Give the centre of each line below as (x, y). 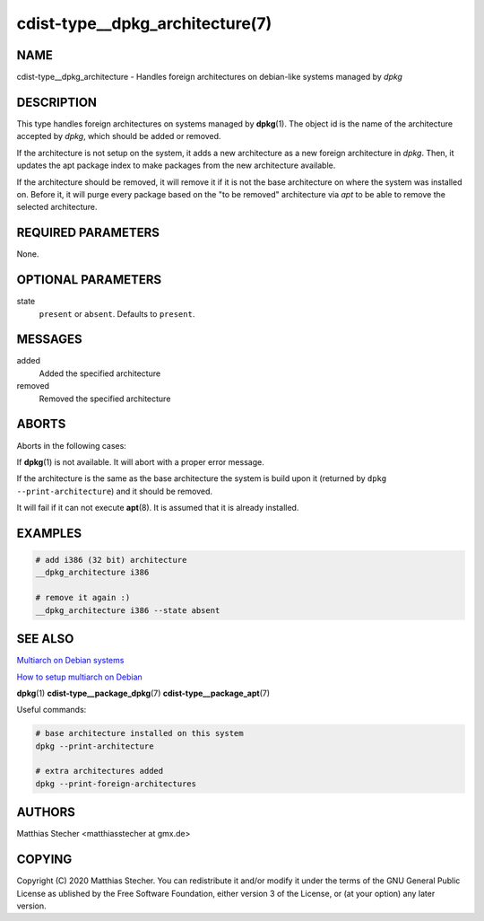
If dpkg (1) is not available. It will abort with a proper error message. (140, 461)
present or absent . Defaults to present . (117, 313)
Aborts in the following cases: (72, 445)
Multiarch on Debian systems (70, 661)
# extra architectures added (99, 771)
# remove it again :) (83, 598)
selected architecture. (57, 207)
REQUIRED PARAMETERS (88, 233)
